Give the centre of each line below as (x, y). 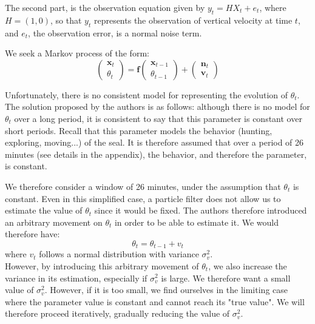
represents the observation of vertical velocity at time (193, 20)
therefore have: (32, 234)
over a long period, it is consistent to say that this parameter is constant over (158, 118)
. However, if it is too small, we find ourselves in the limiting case (166, 290)
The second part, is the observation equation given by (105, 7)
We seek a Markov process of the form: (77, 53)
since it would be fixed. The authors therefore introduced (201, 210)
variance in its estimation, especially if (76, 278)
